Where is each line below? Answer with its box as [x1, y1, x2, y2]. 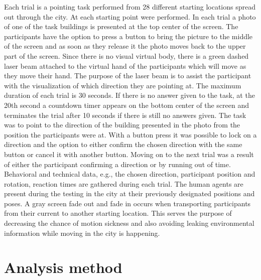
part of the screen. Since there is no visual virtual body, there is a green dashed [4, 50, 249, 61]
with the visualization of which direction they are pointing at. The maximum [4, 80, 241, 90]
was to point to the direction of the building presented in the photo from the [4, 119, 240, 130]
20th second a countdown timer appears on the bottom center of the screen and [4, 99, 249, 110]
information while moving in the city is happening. [4, 227, 160, 238]
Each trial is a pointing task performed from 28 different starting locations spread [4, 2, 255, 12]
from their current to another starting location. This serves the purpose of [4, 208, 232, 218]
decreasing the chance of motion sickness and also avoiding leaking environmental [4, 218, 254, 228]
